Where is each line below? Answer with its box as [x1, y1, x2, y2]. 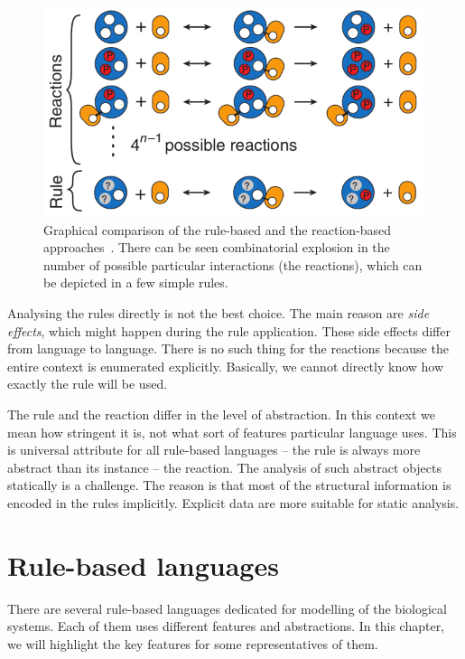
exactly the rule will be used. [7, 374, 168, 393]
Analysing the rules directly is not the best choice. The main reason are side [7, 303, 430, 322]
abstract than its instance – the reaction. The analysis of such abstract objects [7, 457, 442, 476]
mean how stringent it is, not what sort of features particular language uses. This [7, 422, 457, 441]
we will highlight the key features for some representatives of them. [7, 634, 378, 653]
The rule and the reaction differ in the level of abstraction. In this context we [7, 404, 435, 423]
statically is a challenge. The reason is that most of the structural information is [7, 475, 451, 494]
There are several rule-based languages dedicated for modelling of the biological [7, 598, 447, 617]
